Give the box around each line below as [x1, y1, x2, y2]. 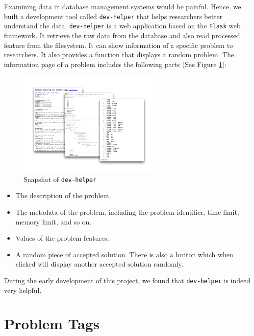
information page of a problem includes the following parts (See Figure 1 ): [4, 59, 227, 69]
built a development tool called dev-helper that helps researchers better [4, 11, 223, 21]
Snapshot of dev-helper [24, 174, 97, 184]
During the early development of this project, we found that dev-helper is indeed [4, 275, 251, 285]
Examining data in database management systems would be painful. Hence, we [4, 1, 241, 11]
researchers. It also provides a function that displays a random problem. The [4, 49, 234, 60]
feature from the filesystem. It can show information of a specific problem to [4, 40, 233, 50]
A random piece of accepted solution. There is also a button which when [15, 249, 233, 259]
